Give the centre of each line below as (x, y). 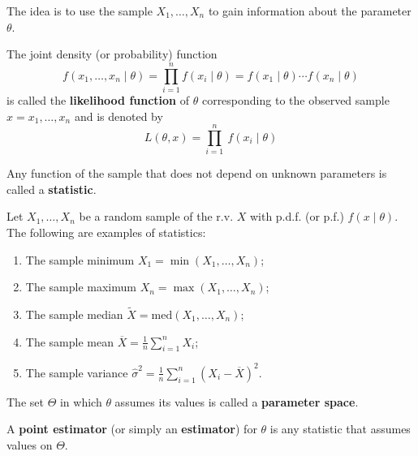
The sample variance (77, 372)
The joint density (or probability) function (112, 54)
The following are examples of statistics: (106, 232)
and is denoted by (119, 116)
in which (81, 401)
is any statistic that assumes (340, 429)
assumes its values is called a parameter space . (237, 401)
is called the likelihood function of (98, 99)
